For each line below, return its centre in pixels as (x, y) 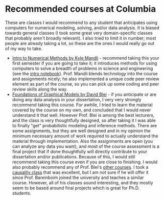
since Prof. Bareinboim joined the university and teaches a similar (78, 178)
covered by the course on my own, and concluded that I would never (82, 110)
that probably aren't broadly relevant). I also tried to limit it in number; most (81, 38)
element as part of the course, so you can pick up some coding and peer (86, 84)
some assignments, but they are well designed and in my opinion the (81, 131)
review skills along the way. (40, 89)
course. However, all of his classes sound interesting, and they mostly (82, 182)
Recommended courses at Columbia (81, 9)
